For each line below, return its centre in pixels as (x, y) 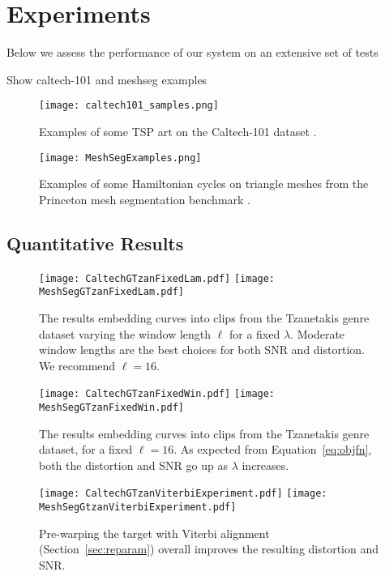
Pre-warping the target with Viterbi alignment (154, 533)
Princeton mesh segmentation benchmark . (145, 199)
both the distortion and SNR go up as (133, 465)
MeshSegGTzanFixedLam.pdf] (111, 292)
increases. (265, 465)
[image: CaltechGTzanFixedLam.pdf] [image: (157, 278)
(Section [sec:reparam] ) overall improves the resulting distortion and (209, 549)
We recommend (77, 365)
